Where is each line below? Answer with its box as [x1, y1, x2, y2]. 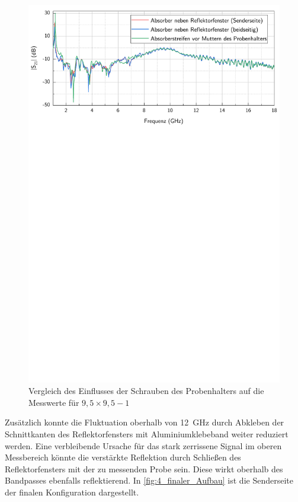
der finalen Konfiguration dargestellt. [5, 485, 139, 498]
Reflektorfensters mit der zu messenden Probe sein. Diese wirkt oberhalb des [5, 462, 283, 475]
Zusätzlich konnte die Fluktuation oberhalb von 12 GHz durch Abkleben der [5, 416, 284, 428]
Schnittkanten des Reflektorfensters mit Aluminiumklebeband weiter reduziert [5, 427, 289, 440]
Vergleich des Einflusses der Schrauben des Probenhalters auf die [28, 385, 264, 397]
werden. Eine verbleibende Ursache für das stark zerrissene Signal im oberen [5, 439, 282, 452]
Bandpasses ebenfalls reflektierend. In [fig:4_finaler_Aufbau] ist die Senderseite [5, 474, 293, 487]
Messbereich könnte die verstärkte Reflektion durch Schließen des [5, 451, 241, 463]
